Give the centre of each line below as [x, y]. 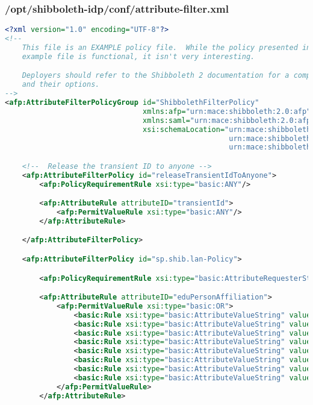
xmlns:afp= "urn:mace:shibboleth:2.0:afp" [227, 111]
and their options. [61, 85]
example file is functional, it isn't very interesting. [138, 56]
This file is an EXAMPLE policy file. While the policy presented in [166, 47]
